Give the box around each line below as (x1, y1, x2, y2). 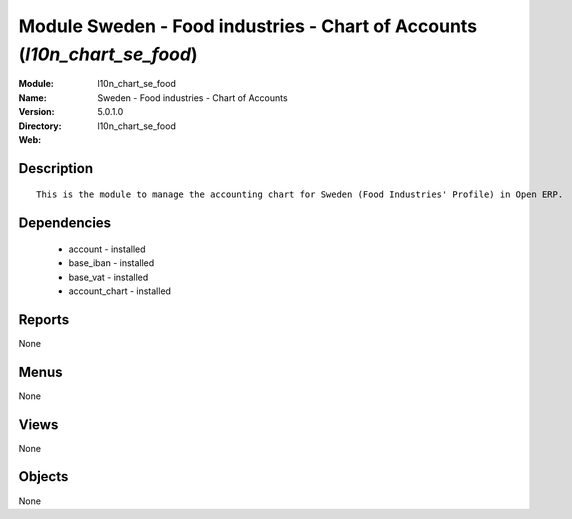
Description (18, 160, 94, 177)
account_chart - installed (68, 285, 172, 297)
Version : (18, 106, 55, 118)
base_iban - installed (68, 257, 155, 269)
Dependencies (18, 215, 112, 232)
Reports (18, 311, 70, 328)
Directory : (18, 120, 62, 132)
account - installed (68, 243, 146, 255)
